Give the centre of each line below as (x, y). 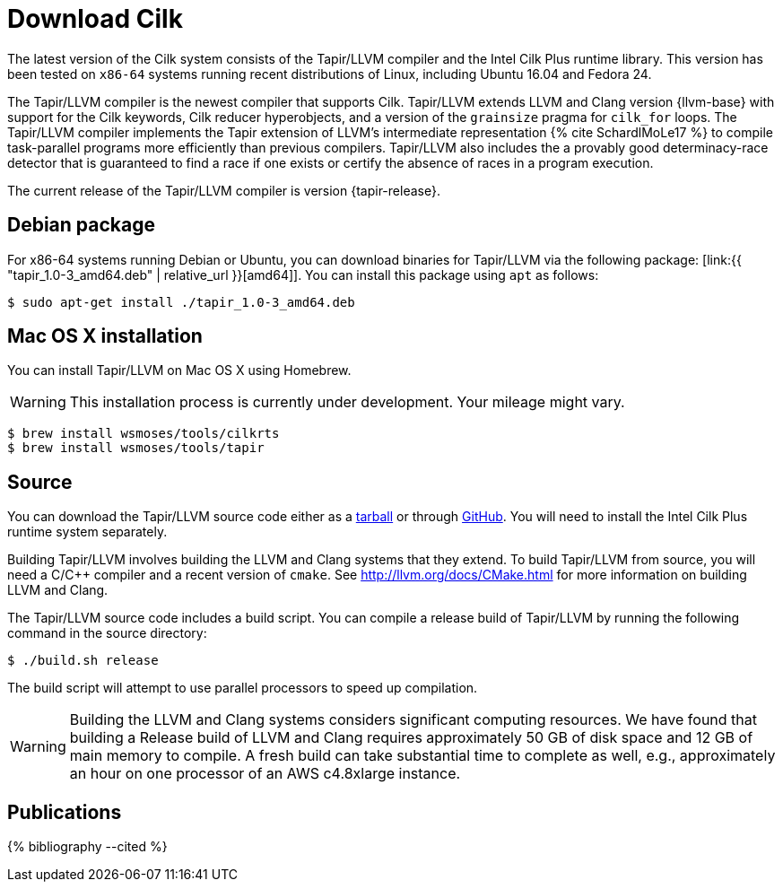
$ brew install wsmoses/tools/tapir (136, 448)
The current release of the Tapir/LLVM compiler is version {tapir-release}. (224, 190)
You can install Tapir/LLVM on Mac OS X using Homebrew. (179, 370)
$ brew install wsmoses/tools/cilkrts (144, 434)
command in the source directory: (107, 633)
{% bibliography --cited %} (87, 847)
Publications (65, 812)
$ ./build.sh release (83, 661)
